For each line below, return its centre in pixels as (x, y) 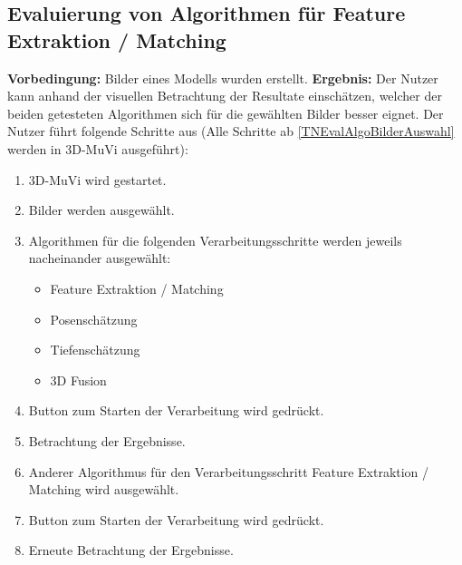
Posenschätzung (94, 319)
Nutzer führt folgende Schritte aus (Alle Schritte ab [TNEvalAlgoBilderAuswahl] (231, 131)
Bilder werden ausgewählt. (101, 210)
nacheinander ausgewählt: (100, 258)
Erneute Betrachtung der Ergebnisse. (131, 550)
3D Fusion (78, 380)
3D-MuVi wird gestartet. (97, 179)
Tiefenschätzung (95, 350)
